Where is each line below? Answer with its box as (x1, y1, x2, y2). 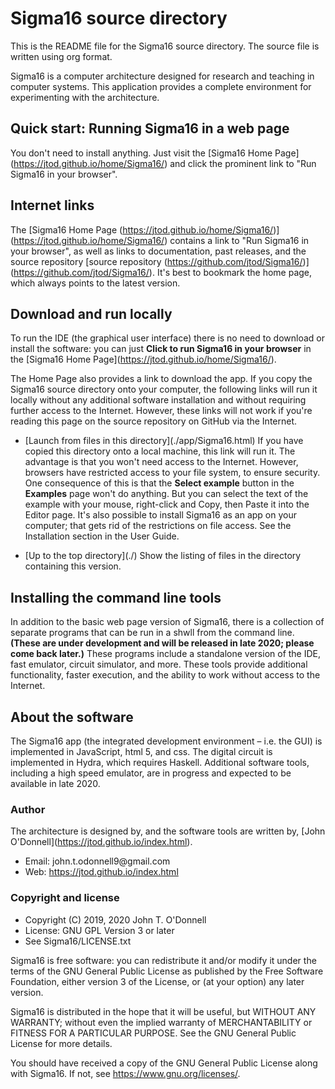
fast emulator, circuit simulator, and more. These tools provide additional (10, 658, 308, 671)
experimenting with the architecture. (10, 91, 160, 103)
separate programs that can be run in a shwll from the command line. (10, 627, 295, 639)
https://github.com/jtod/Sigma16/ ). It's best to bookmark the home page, (13, 266, 313, 278)
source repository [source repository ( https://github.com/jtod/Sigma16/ (10, 255, 303, 267)
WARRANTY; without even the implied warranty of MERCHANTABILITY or (10, 1016, 313, 1028)
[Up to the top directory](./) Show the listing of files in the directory (24, 550, 302, 562)
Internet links (10, 197, 95, 214)
